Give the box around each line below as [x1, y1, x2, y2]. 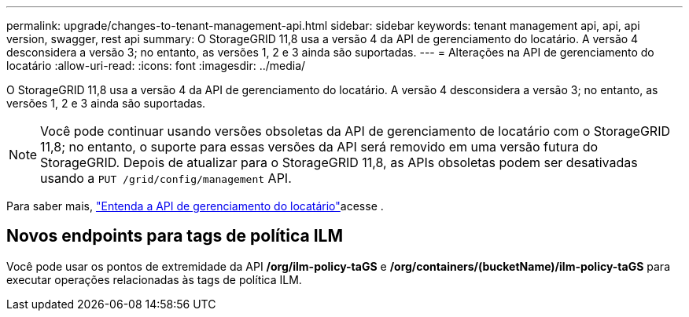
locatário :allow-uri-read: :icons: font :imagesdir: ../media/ [6, 59, 306, 72]
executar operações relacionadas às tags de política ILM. [6, 272, 302, 286]
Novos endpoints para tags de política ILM [6, 226, 344, 246]
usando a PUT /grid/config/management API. [40, 170, 292, 186]
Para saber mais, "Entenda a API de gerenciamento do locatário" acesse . [6, 199, 384, 213]
